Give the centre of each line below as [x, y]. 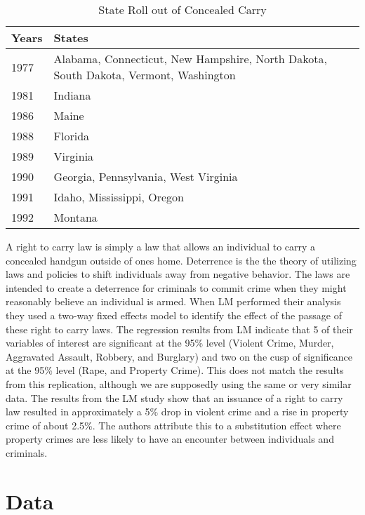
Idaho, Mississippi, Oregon [119, 197]
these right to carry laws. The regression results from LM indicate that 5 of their [179, 329]
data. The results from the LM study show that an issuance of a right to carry [174, 397]
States [71, 38]
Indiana [72, 95]
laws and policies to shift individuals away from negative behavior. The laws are [178, 274]
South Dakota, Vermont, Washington [145, 75]
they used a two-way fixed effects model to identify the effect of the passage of [174, 315]
